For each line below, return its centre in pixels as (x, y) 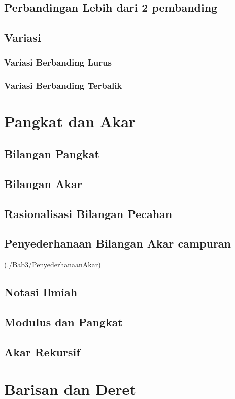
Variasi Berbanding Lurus (58, 62)
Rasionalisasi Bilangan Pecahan (88, 213)
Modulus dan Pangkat (63, 321)
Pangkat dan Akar (70, 121)
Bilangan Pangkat (52, 154)
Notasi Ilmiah (41, 292)
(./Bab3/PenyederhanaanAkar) (53, 265)
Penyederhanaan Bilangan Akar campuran (118, 243)
